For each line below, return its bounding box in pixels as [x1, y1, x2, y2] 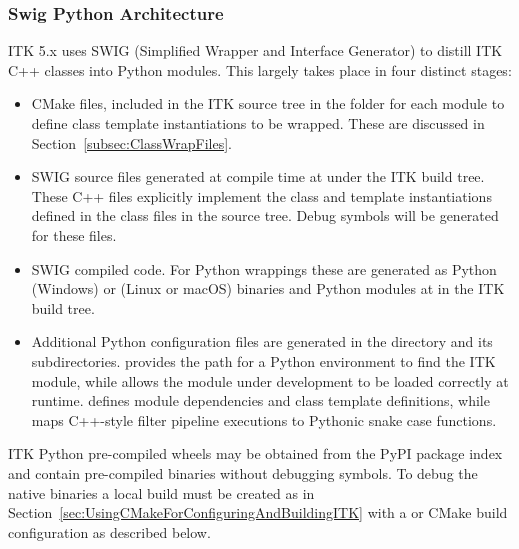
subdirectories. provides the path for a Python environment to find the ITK [31, 350, 496, 371]
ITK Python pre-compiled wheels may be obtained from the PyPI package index [8, 443, 503, 464]
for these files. [31, 224, 117, 245]
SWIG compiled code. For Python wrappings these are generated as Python [31, 258, 497, 279]
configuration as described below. [8, 521, 211, 542]
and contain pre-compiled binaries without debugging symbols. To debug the [8, 462, 478, 483]
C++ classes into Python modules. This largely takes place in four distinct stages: [8, 59, 512, 80]
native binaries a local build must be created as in [8, 482, 315, 503]
